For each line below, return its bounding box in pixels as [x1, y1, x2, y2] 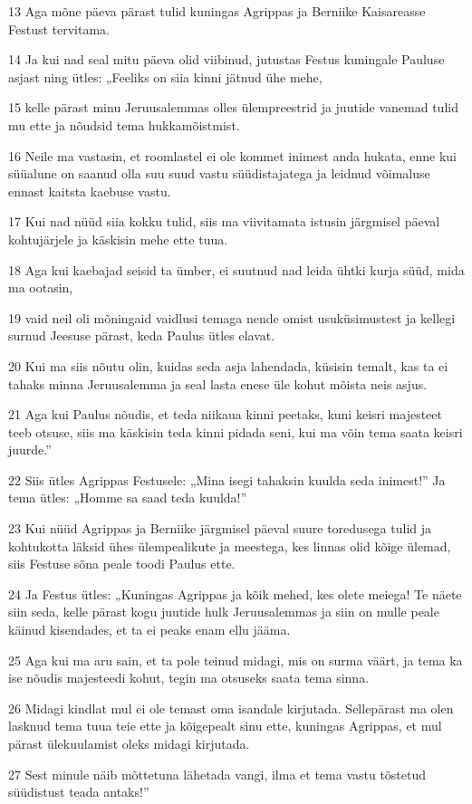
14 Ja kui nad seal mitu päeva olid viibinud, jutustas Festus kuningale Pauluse [8, 50, 445, 69]
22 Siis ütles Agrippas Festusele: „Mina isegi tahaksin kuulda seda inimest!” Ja [8, 470, 446, 489]
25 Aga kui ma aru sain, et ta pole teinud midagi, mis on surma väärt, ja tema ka [8, 650, 463, 669]
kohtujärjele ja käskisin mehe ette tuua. [8, 229, 228, 248]
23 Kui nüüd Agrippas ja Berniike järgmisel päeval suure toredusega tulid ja [8, 519, 432, 538]
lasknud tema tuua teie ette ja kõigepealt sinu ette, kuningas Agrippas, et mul [8, 716, 442, 735]
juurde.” [8, 440, 52, 459]
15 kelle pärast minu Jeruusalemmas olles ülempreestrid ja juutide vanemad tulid [8, 98, 458, 117]
